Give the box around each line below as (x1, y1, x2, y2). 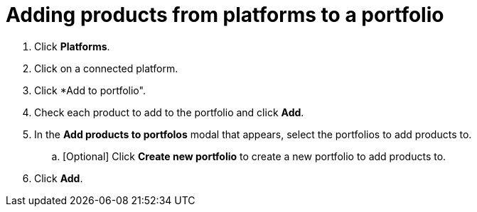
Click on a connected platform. (34, 62, 178, 74)
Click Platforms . (34, 40, 110, 52)
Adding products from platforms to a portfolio (6, 3, 444, 27)
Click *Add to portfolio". (34, 84, 146, 96)
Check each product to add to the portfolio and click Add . (34, 106, 304, 118)
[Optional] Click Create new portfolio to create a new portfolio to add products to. (63, 150, 446, 162)
